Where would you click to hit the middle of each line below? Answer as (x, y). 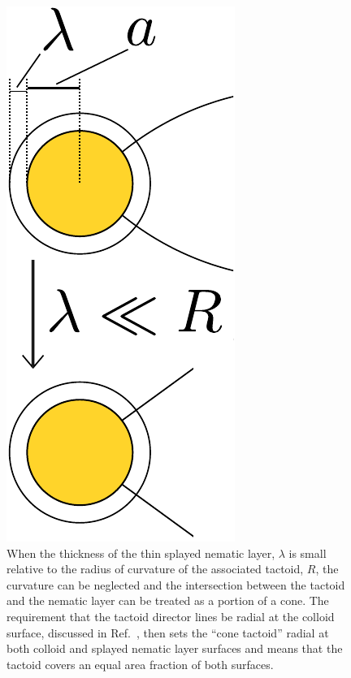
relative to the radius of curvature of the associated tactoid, (155, 569)
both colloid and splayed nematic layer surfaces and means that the (175, 648)
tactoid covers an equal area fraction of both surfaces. (140, 664)
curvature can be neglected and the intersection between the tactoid (176, 584)
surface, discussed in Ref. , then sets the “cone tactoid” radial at (168, 632)
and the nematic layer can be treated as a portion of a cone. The (168, 600)
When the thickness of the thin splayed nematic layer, (141, 553)
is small (308, 553)
